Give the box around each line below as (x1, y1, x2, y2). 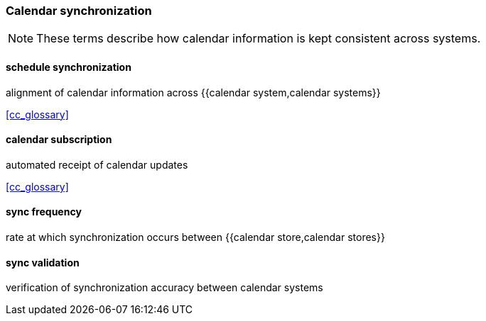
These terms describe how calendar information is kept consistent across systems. (36, 31, 481, 46)
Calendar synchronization (6, 4, 152, 18)
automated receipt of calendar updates (6, 158, 188, 171)
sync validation (6, 256, 80, 269)
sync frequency (6, 205, 82, 218)
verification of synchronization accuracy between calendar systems (6, 281, 323, 294)
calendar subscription (6, 133, 112, 146)
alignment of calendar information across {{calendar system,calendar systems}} (6, 86, 381, 98)
